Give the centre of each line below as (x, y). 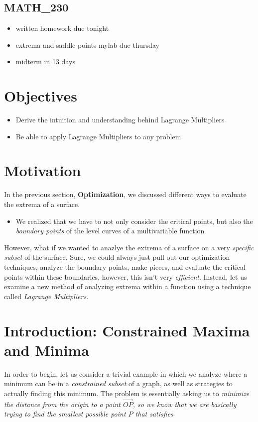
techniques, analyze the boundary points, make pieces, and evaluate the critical (125, 266)
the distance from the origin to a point (63, 404)
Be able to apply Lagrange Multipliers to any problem (98, 136)
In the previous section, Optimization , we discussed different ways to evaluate (125, 194)
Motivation (43, 170)
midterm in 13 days (45, 61)
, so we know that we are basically (185, 404)
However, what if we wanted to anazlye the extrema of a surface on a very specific (129, 247)
